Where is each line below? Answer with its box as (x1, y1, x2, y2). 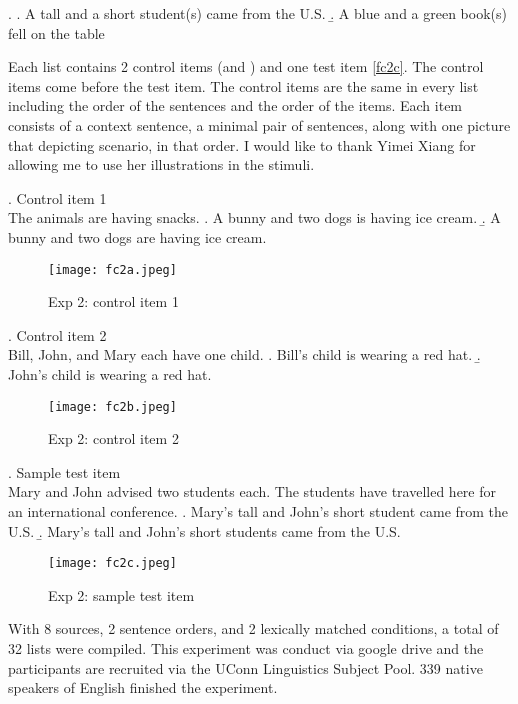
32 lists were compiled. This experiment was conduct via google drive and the (8, 638, 484, 659)
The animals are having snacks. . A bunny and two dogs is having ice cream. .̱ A (8, 207, 501, 228)
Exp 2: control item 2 (48, 428, 179, 449)
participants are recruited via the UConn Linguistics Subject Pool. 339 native (8, 657, 483, 678)
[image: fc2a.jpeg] (48, 262, 177, 277)
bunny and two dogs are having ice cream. (8, 226, 267, 247)
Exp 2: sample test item (48, 584, 195, 605)
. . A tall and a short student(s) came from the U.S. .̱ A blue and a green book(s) (8, 3, 507, 23)
